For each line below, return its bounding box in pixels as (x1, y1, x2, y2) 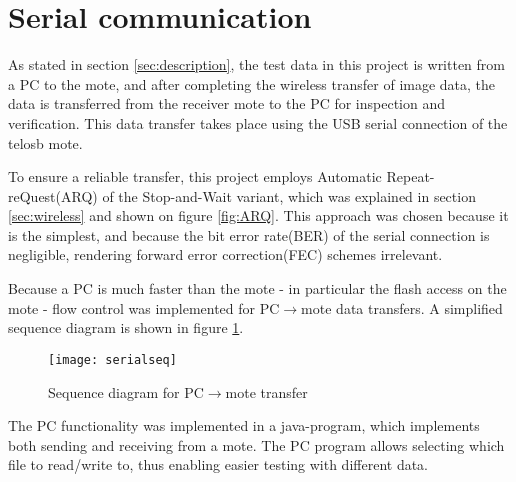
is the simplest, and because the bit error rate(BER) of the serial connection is (8, 224, 490, 245)
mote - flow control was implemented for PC (8, 297, 280, 318)
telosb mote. (8, 132, 83, 153)
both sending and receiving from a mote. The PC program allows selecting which (8, 434, 505, 455)
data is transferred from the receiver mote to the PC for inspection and (8, 93, 446, 114)
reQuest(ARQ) (8, 185, 98, 206)
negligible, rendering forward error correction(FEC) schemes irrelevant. (8, 244, 443, 265)
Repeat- (386, 166, 435, 187)
